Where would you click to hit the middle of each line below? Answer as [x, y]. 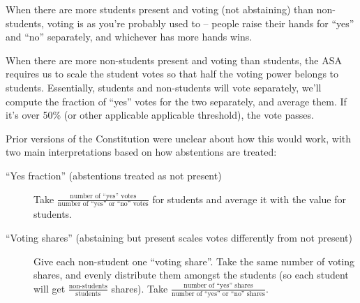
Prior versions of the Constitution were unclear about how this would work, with [179, 138]
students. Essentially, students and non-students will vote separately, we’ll [164, 87]
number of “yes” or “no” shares [218, 294]
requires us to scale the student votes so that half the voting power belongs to [172, 74]
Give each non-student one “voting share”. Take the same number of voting [194, 261]
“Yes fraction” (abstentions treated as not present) [114, 175]
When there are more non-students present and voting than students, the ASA [174, 60]
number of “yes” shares [218, 286]
